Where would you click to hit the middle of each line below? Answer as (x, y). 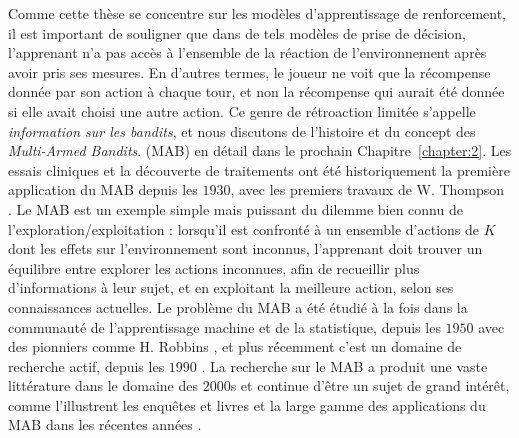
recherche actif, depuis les (86, 365)
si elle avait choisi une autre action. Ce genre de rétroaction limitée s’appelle (242, 110)
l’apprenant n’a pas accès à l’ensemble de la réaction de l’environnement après (247, 52)
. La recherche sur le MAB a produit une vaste (344, 365)
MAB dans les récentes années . (105, 424)
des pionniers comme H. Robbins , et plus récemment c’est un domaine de (235, 346)
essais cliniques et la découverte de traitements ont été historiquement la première (259, 169)
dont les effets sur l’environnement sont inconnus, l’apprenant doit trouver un (245, 248)
